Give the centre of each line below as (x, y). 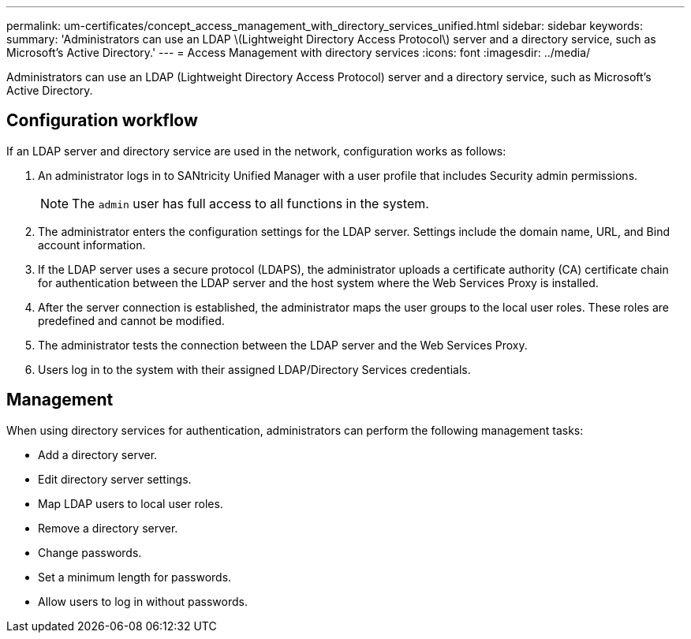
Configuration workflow (102, 121)
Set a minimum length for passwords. (135, 577)
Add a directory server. (98, 454)
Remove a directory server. (108, 528)
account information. (92, 245)
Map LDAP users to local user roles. (131, 503)
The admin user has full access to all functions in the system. (250, 203)
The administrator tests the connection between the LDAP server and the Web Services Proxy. (283, 345)
